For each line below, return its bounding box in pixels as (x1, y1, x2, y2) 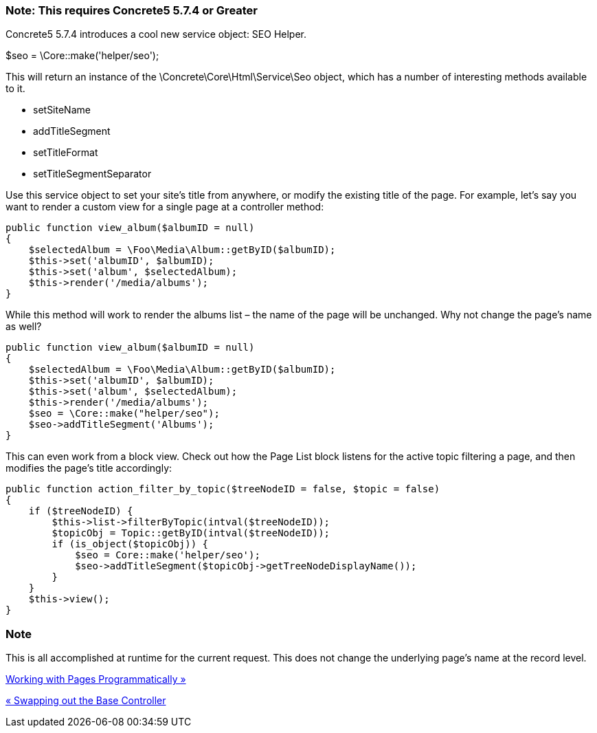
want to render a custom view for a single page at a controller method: (5, 201, 324, 213)
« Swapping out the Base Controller (5, 694, 166, 707)
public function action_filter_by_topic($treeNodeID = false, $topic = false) (5, 483, 440, 495)
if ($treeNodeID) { (28, 505, 133, 517)
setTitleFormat (33, 146, 98, 159)
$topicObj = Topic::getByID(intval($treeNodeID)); (52, 527, 330, 539)
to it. (5, 83, 25, 95)
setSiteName (33, 104, 91, 116)
